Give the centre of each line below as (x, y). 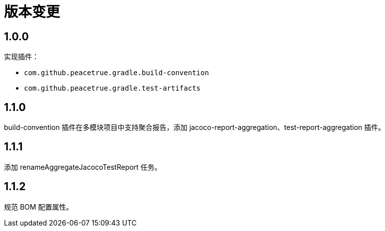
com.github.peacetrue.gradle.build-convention (116, 73)
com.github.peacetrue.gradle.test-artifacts (112, 88)
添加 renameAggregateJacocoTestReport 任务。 (83, 167)
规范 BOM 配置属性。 (39, 207)
